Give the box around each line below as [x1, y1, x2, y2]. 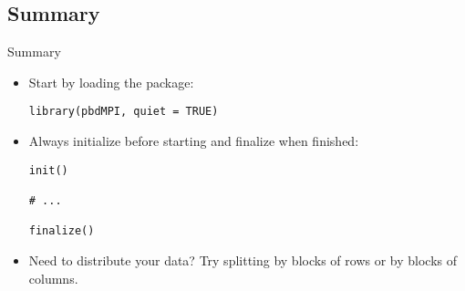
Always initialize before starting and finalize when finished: [28, 131, 359, 151]
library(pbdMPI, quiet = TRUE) [28, 105, 219, 119]
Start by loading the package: [28, 72, 194, 91]
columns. [28, 268, 78, 287]
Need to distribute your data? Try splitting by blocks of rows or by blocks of [28, 250, 458, 269]
